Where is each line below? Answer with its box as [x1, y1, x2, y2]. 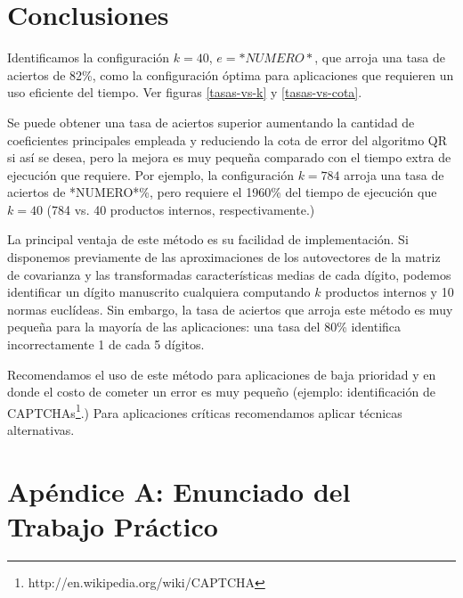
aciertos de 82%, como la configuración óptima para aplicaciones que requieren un [7, 65, 454, 84]
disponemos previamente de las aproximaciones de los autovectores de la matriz [7, 248, 441, 266]
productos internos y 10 [325, 283, 454, 301]
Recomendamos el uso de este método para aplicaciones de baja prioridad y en [7, 365, 436, 383]
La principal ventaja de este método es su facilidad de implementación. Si [7, 230, 409, 249]
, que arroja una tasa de [314, 48, 446, 67]
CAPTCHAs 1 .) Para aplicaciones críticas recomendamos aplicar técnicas [7, 400, 402, 422]
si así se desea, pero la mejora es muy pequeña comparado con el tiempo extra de [7, 148, 451, 167]
